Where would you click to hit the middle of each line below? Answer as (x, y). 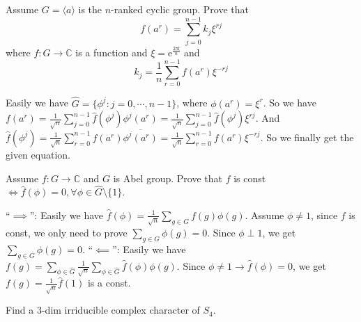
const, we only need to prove (67, 232)
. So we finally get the (307, 137)
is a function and (112, 52)
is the (90, 9)
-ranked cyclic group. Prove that (180, 9)
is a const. (109, 283)
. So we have (290, 103)
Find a (20, 310)
